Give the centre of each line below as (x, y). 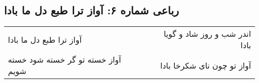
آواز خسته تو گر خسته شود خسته (65, 60)
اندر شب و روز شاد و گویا (207, 34)
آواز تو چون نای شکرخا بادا (205, 65)
